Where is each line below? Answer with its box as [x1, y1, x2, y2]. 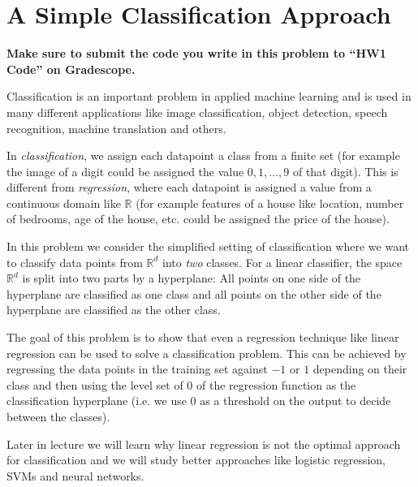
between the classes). [6, 408, 110, 425]
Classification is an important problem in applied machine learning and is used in [6, 88, 412, 105]
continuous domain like [6, 194, 121, 211]
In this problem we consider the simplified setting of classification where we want [6, 238, 409, 255]
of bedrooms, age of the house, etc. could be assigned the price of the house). [6, 210, 390, 227]
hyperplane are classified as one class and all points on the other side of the [6, 285, 381, 302]
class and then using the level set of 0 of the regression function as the [6, 376, 356, 393]
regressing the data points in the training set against [6, 360, 268, 377]
